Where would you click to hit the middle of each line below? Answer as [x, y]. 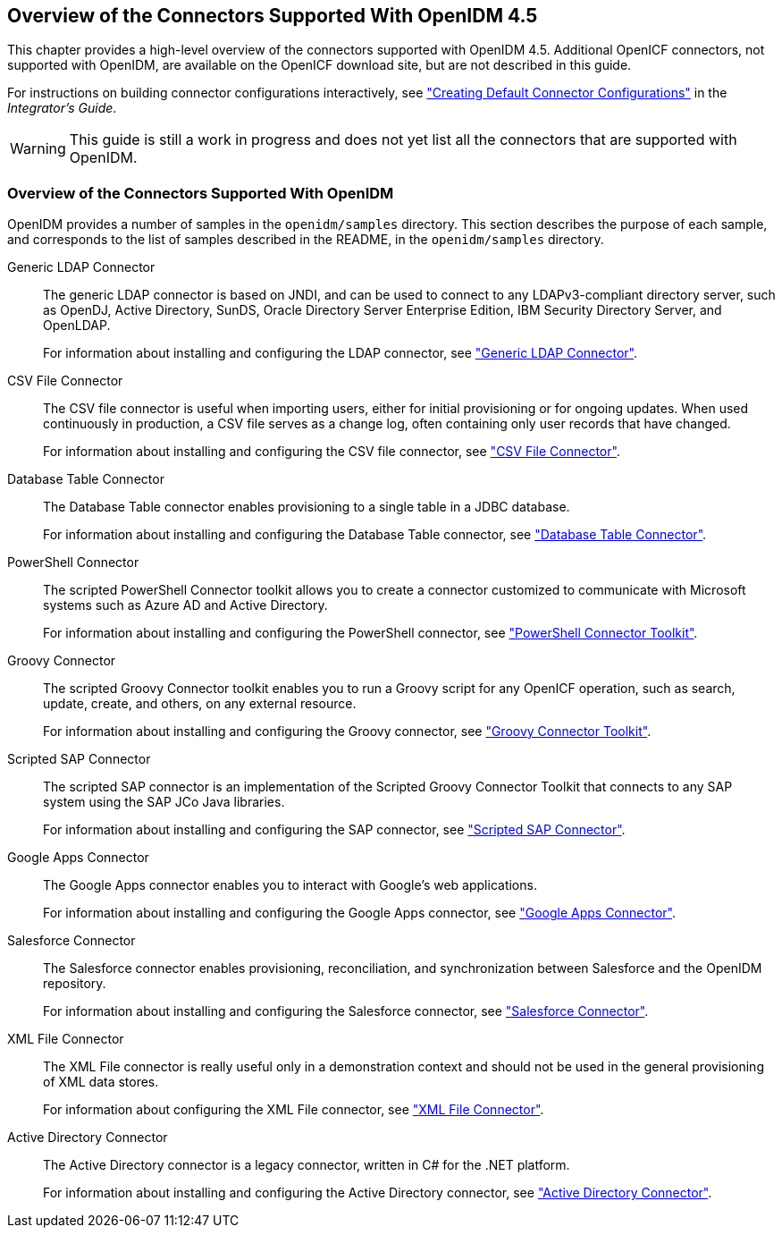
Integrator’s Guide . [62, 108]
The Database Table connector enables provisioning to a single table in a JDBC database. [307, 507]
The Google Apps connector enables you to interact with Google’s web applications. [290, 885]
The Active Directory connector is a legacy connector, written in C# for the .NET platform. [307, 1165]
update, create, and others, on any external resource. [200, 704]
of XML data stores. [101, 1082]
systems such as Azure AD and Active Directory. [185, 605]
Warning [38, 149]
